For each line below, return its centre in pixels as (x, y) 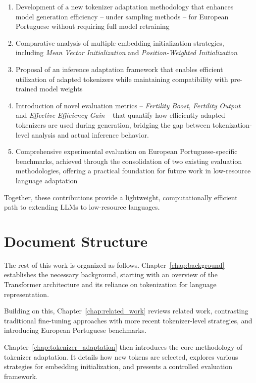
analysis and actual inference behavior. (90, 134)
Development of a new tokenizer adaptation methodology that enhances (125, 6)
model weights (61, 89)
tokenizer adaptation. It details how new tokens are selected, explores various (121, 356)
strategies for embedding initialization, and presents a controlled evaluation (118, 366)
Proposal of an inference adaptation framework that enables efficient (119, 69)
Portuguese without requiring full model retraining (92, 26)
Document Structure (76, 241)
